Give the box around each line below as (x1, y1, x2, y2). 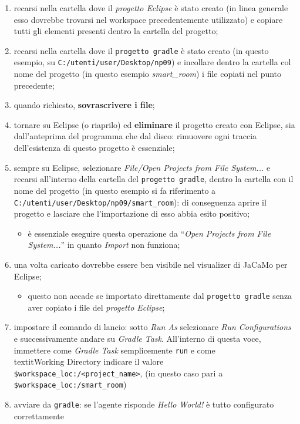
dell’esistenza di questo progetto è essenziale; (14, 142, 175, 154)
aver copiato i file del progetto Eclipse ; (28, 301, 165, 313)
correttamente (14, 409, 65, 422)
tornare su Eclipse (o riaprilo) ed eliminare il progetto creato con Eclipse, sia (14, 118, 295, 130)
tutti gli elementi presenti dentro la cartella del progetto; (14, 25, 218, 37)
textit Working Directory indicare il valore (14, 355, 164, 368)
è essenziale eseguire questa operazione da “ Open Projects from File (28, 227, 271, 239)
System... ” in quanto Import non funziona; (28, 238, 180, 251)
